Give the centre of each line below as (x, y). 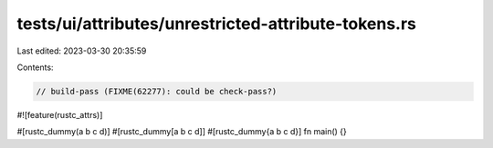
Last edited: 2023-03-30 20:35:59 (82, 51)
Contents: (35, 67)
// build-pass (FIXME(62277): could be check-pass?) (157, 91)
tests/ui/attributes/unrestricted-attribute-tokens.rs (217, 24)
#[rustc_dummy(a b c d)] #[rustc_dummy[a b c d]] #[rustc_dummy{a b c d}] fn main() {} (182, 132)
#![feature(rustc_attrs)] (60, 114)
